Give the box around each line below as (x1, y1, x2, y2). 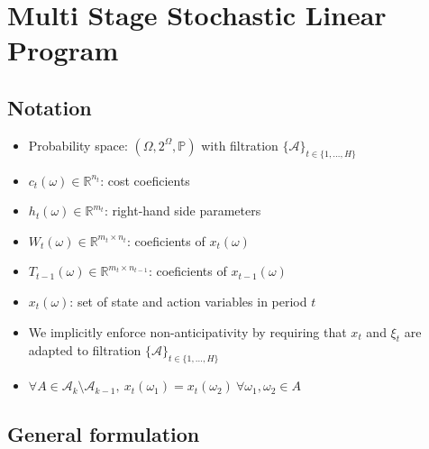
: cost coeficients (100, 170, 190, 189)
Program (7, 32, 119, 69)
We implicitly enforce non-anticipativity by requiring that (28, 322, 347, 341)
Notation (7, 93, 92, 121)
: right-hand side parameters (104, 201, 261, 220)
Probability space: (28, 135, 128, 154)
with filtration (201, 135, 278, 154)
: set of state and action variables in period (69, 291, 307, 310)
